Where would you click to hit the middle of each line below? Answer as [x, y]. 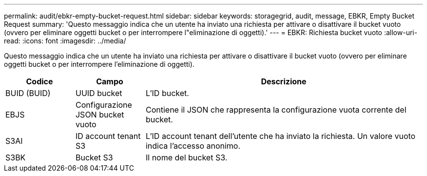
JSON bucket [100, 115]
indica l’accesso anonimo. [193, 146]
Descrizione [284, 81]
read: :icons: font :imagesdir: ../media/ [65, 41]
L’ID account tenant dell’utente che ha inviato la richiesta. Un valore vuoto [281, 136]
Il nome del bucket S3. [186, 157]
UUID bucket [99, 93]
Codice [39, 81]
